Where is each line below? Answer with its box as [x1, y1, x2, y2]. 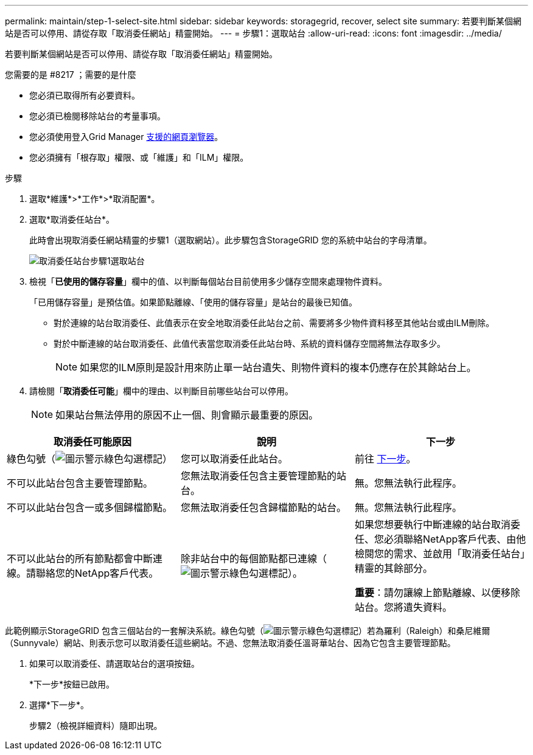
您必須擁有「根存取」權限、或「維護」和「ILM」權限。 [29, 152, 249, 162]
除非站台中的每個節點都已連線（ [180, 552, 327, 565]
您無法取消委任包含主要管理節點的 [180, 470, 336, 482]
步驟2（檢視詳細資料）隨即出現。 [29, 720, 162, 731]
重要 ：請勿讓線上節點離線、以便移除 [354, 586, 520, 599]
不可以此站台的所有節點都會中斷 [7, 552, 153, 565]
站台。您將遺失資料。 [354, 601, 452, 613]
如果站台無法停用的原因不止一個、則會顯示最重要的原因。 [55, 409, 319, 421]
